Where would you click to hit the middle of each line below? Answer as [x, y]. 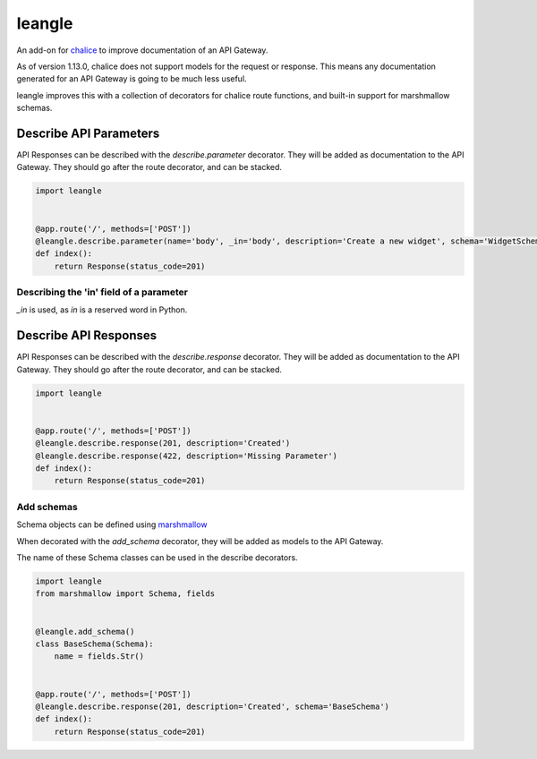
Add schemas [47, 507]
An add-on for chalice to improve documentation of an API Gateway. [142, 50]
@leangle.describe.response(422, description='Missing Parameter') [187, 456]
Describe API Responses [87, 336]
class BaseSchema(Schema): [94, 644]
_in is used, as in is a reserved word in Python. [102, 310]
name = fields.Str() [99, 657]
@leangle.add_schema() [85, 631]
